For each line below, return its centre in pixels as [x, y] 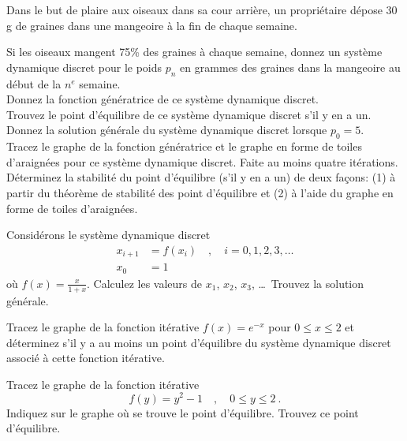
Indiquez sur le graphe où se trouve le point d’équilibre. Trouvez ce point [183, 412]
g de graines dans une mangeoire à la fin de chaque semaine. [152, 25]
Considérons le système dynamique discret [108, 235]
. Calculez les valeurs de [145, 283]
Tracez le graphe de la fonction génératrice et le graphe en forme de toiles [184, 146]
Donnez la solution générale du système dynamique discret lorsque [167, 130]
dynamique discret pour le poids [84, 67]
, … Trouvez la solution [308, 283]
